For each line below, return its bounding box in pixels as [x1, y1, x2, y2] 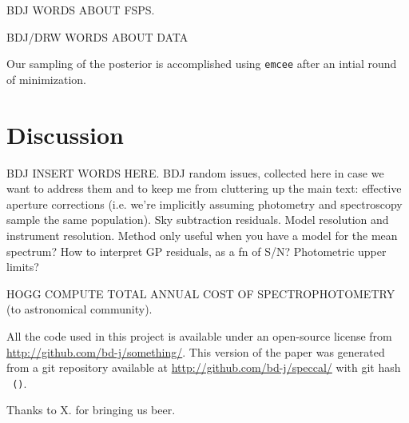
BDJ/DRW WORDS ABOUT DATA [6, 28, 189, 45]
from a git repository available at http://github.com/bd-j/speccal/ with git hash [6, 359, 401, 376]
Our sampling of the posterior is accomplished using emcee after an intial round [6, 55, 397, 72]
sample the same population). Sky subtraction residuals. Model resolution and [6, 211, 389, 228]
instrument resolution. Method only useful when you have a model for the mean [6, 226, 398, 243]
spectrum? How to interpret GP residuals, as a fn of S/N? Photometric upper [6, 242, 387, 259]
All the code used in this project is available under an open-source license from [6, 327, 392, 344]
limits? [6, 258, 39, 275]
